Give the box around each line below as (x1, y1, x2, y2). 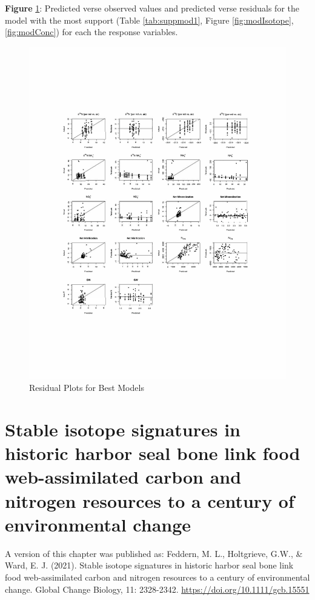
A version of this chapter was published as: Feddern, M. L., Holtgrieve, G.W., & (5, 547, 303, 559)
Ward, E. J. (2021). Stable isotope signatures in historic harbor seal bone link (5, 559, 294, 572)
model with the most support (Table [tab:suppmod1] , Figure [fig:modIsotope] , (5, 13, 294, 26)
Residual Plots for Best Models (29, 381, 144, 394)
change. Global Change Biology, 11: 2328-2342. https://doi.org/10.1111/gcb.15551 (5, 582, 310, 595)
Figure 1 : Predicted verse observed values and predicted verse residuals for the (5, 2, 299, 14)
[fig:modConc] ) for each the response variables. (5, 25, 178, 38)
